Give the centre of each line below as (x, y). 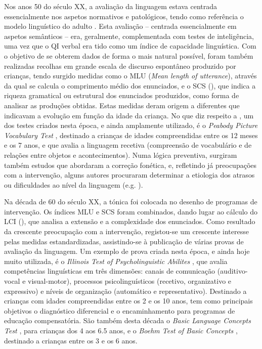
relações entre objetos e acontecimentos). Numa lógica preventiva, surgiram (121, 155)
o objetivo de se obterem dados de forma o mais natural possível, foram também (129, 55)
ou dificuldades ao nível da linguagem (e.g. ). (74, 184)
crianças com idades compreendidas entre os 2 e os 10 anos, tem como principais (128, 301)
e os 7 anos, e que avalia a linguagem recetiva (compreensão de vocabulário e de (128, 145)
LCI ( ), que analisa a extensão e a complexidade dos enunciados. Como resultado (130, 221)
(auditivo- (232, 271)
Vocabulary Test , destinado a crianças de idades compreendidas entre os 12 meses (131, 135)
